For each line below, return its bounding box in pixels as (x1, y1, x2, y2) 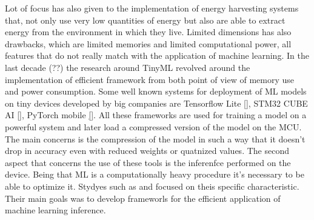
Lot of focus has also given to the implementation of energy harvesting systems (5, 2, 299, 14)
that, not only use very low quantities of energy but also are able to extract (5, 13, 286, 26)
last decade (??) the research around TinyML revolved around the (5, 61, 250, 73)
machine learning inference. (5, 204, 106, 216)
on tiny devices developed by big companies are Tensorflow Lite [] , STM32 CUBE (5, 96, 308, 109)
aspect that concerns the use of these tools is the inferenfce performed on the (5, 156, 291, 168)
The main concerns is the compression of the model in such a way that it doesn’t (5, 132, 306, 145)
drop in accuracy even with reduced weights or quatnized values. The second (5, 144, 289, 157)
